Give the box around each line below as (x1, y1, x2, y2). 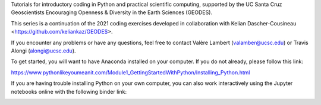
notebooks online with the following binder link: (11, 88, 127, 95)
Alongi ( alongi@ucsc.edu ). (11, 47, 77, 54)
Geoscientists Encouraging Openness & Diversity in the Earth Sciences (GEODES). (11, 9, 213, 16)
